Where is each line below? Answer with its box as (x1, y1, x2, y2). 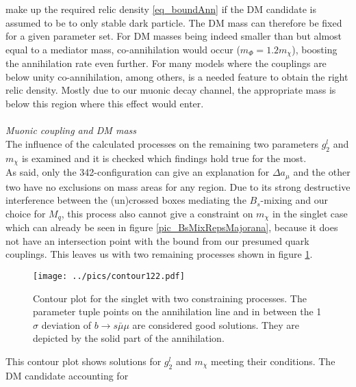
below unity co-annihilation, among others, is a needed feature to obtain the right (5, 69, 348, 83)
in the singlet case (272, 206, 348, 220)
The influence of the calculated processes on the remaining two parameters (5, 136, 318, 150)
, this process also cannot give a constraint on (61, 206, 253, 220)
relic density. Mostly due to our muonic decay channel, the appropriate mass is (5, 83, 336, 97)
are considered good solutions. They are (132, 317, 299, 332)
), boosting (292, 42, 338, 56)
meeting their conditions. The (211, 353, 335, 368)
